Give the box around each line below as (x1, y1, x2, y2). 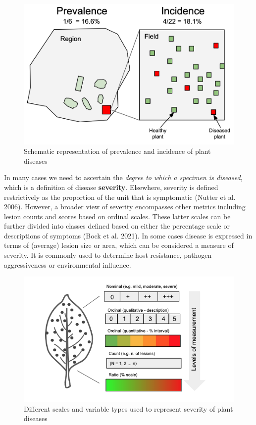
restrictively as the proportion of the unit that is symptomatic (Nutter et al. (4, 191, 236, 202)
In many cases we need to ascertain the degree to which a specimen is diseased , (4, 172, 243, 183)
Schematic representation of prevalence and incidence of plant (24, 146, 211, 156)
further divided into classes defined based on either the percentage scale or (4, 221, 230, 231)
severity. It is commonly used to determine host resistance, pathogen (4, 250, 212, 260)
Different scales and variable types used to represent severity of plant (24, 403, 233, 414)
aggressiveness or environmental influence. (4, 259, 131, 270)
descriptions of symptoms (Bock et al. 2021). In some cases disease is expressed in (4, 230, 253, 240)
